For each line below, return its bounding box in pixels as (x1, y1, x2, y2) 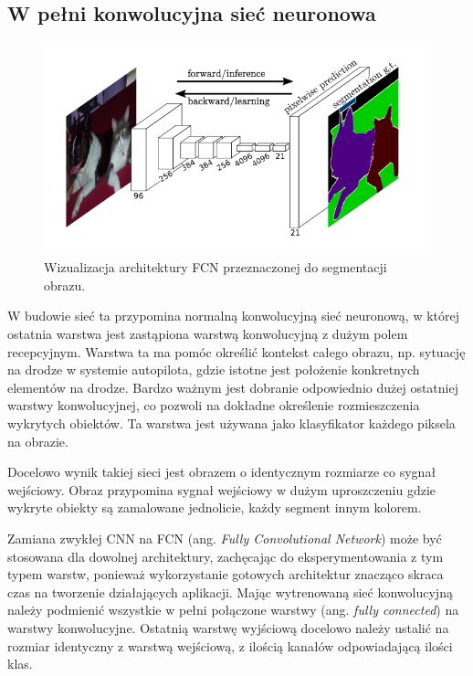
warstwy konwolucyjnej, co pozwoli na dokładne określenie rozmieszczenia (7, 396, 420, 415)
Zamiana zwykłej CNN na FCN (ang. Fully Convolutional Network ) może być (7, 528, 442, 547)
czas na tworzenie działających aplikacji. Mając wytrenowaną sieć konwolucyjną (7, 582, 453, 601)
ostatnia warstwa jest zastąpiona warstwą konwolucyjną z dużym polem (7, 324, 408, 343)
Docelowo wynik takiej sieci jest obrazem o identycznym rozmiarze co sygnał (7, 462, 436, 481)
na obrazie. (7, 431, 68, 450)
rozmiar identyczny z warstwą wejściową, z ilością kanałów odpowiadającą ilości (7, 636, 453, 655)
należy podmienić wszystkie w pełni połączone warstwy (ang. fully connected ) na (7, 600, 459, 619)
